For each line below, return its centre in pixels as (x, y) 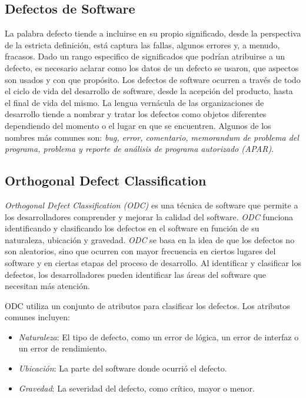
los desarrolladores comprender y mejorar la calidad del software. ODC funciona (149, 216)
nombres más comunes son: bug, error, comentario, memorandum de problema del (152, 137)
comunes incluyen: (37, 317)
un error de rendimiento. (63, 348)
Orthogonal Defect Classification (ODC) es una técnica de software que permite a (152, 205)
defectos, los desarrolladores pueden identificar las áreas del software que (136, 274)
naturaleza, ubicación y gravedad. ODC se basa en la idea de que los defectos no (150, 239)
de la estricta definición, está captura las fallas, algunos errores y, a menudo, (142, 44)
